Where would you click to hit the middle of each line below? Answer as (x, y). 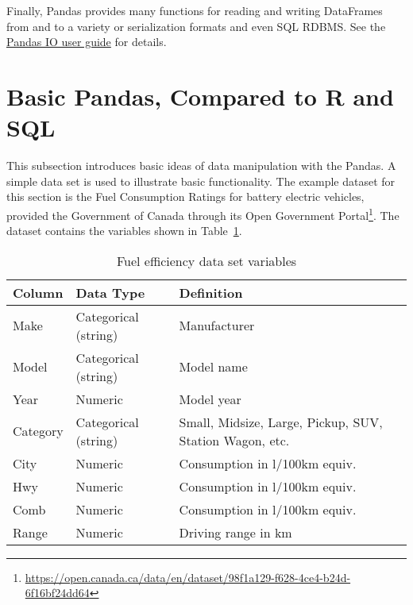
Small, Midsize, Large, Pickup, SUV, (281, 422)
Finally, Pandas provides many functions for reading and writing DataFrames (195, 10)
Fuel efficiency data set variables (206, 260)
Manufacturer (217, 326)
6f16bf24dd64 (57, 593)
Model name (213, 367)
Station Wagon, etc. (234, 440)
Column (38, 292)
